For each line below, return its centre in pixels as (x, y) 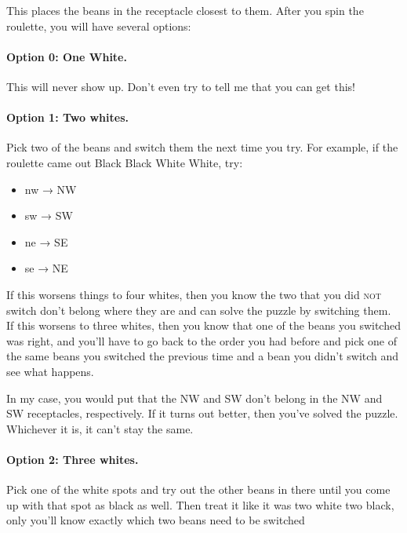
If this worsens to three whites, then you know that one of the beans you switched (203, 325)
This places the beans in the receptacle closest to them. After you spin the (185, 10)
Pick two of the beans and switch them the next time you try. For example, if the (202, 147)
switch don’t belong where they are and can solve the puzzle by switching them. (199, 310)
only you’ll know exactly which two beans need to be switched (156, 520)
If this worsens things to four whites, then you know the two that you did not (194, 294)
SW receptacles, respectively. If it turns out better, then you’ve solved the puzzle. (202, 413)
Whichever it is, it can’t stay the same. (100, 428)
